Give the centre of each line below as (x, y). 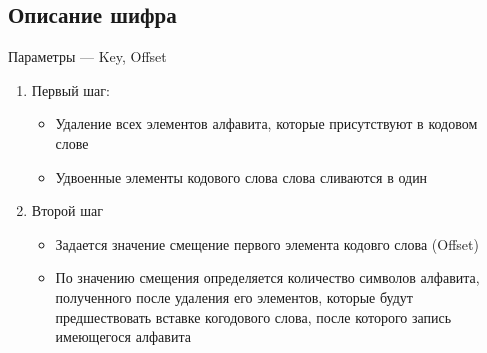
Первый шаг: (70, 89)
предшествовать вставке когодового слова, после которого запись (253, 316)
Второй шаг (67, 210)
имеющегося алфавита (123, 336)
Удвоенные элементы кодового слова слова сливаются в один (241, 176)
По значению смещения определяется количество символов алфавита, (267, 277)
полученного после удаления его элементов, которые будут (234, 296)
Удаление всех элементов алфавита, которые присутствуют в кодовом (266, 123)
